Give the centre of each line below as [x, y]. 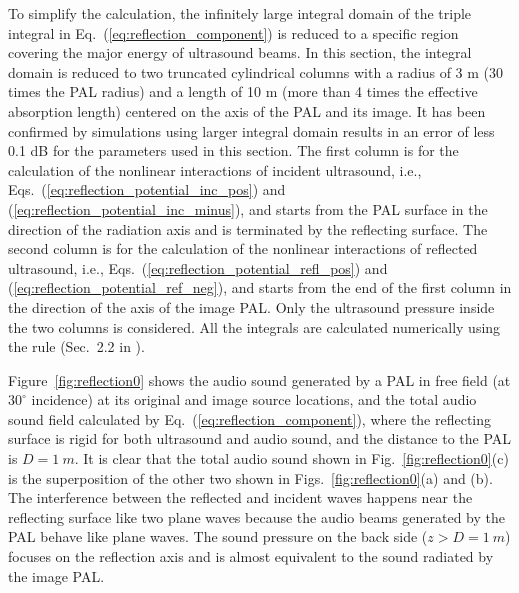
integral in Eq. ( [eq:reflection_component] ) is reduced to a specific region [233, 32]
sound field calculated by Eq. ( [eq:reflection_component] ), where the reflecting [250, 418]
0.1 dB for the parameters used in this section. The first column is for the [233, 150]
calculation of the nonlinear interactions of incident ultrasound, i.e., [215, 169]
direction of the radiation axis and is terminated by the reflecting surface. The [248, 228]
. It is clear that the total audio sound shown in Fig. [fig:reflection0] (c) [291, 458]
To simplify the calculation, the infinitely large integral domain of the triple [240, 13]
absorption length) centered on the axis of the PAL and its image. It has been [247, 110]
